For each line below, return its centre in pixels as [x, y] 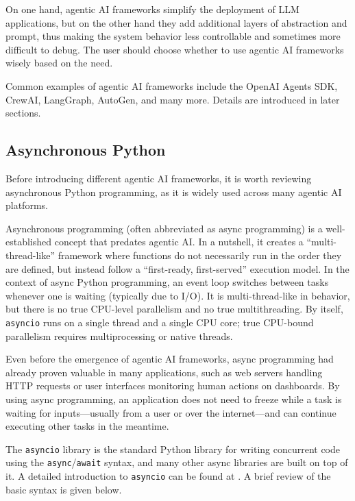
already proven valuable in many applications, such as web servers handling [164, 372]
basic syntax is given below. [64, 489]
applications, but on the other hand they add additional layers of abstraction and [176, 22]
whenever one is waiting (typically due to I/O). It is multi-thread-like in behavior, [178, 295]
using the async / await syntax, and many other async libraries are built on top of [177, 462]
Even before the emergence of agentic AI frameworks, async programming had [170, 359]
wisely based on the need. [59, 63]
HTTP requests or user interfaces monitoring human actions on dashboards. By [173, 386]
